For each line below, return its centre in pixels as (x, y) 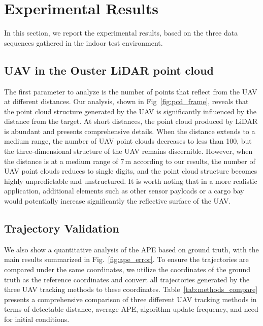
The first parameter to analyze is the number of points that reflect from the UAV (131, 91)
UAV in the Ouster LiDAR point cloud (109, 70)
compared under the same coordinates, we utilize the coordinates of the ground (127, 269)
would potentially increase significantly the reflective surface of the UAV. (118, 201)
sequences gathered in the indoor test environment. (84, 42)
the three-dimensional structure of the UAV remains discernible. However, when (128, 151)
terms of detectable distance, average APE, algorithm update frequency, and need (131, 309)
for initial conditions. (37, 319)
